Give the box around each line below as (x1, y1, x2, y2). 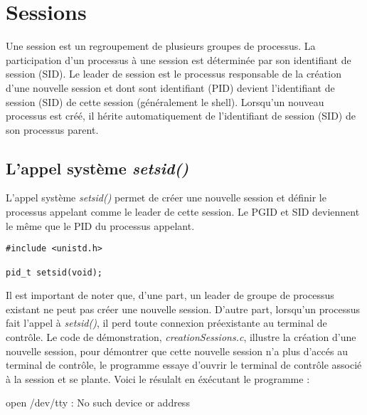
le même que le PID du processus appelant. (6, 218, 195, 233)
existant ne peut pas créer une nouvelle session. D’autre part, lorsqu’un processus (6, 301, 361, 316)
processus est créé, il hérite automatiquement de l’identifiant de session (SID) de (6, 108, 356, 123)
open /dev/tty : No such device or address (6, 395, 190, 410)
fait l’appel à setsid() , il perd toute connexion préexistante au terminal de (6, 315, 327, 330)
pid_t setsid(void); (6, 267, 103, 278)
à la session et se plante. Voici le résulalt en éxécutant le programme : (6, 371, 310, 386)
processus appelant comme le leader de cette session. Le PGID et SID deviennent (6, 204, 360, 219)
